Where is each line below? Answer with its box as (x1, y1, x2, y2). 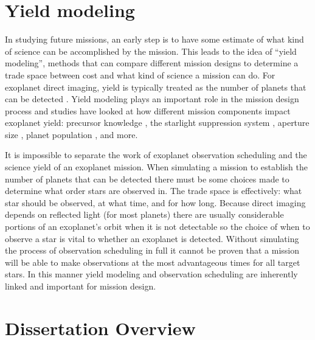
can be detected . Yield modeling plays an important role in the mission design (5, 92, 299, 105)
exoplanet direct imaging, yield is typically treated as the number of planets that (5, 80, 306, 93)
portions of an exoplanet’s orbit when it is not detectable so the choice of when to (5, 220, 310, 233)
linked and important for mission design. (5, 280, 156, 292)
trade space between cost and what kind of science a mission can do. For (5, 68, 275, 81)
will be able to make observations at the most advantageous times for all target (5, 255, 300, 268)
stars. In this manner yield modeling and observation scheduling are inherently (5, 268, 298, 280)
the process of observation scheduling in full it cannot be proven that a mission (5, 244, 299, 257)
